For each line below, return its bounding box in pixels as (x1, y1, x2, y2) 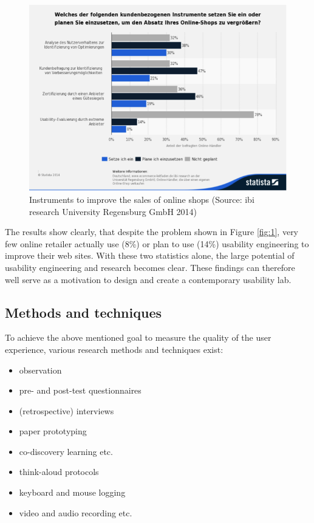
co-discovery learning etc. (19, 445, 113, 457)
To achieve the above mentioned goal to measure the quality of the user (5, 331, 271, 344)
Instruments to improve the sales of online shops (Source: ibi (29, 193, 254, 205)
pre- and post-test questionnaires (19, 384, 142, 397)
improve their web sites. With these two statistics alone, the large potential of (5, 249, 295, 262)
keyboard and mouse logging (19, 486, 126, 499)
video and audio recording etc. (19, 506, 132, 519)
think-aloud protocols (19, 465, 99, 478)
